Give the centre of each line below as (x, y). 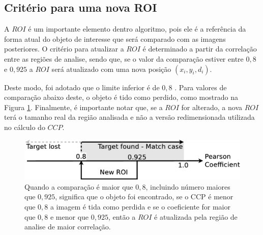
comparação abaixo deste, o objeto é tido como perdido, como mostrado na (121, 97)
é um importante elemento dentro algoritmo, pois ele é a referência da (137, 29)
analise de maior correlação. (68, 227)
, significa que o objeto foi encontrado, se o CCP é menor (144, 197)
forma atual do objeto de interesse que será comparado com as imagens (115, 38)
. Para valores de (201, 87)
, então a (122, 216)
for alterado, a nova (212, 107)
